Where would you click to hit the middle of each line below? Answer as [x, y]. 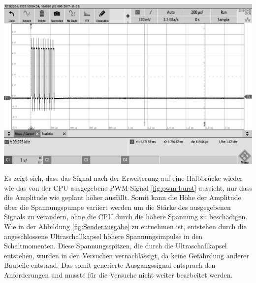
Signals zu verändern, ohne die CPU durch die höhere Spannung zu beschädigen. [126, 217]
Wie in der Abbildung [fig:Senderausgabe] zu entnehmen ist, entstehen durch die [125, 226]
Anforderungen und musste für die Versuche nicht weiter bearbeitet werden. [118, 274]
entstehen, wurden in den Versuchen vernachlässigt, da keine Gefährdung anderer [127, 255]
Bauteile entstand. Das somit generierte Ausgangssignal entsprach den [110, 265]
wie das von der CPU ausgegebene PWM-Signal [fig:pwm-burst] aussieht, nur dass [128, 187]
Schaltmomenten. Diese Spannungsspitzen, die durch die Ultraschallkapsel [115, 246]
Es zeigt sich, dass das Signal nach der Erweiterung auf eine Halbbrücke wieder [123, 178]
